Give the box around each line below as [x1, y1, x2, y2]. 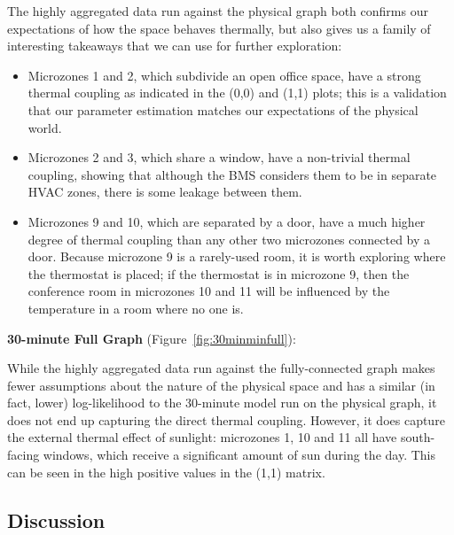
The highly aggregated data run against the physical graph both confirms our [7, 2, 428, 19]
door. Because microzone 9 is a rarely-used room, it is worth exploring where [27, 247, 446, 266]
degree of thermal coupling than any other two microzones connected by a [27, 229, 431, 248]
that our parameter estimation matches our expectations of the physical [27, 100, 419, 119]
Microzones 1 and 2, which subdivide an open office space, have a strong [27, 66, 421, 84]
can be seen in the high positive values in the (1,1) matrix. [7, 462, 325, 481]
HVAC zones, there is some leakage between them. [27, 182, 302, 201]
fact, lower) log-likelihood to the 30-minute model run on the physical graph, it [7, 393, 437, 412]
